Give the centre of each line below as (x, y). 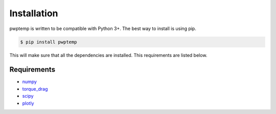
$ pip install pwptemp (49, 42)
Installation (34, 13)
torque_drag (35, 89)
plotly (28, 103)
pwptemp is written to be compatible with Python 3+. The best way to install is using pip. (103, 28)
